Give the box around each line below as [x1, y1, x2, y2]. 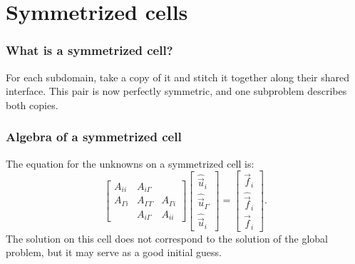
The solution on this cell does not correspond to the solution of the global [6, 230, 328, 245]
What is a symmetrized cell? [6, 41, 173, 59]
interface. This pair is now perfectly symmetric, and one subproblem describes [6, 83, 347, 98]
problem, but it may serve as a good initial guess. [6, 245, 222, 260]
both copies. [6, 97, 58, 112]
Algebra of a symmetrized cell [6, 128, 182, 146]
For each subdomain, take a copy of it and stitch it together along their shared [6, 69, 350, 84]
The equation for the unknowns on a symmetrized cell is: [6, 156, 254, 171]
